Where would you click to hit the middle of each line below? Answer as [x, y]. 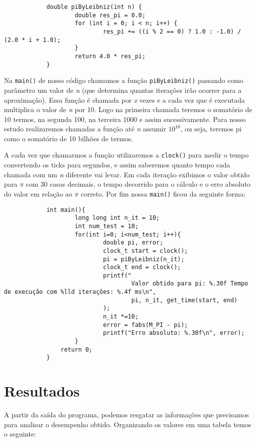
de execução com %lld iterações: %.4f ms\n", [80, 292]
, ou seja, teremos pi [211, 129]
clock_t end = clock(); [142, 267]
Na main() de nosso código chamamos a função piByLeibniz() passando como [124, 80]
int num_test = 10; [107, 226]
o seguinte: [20, 434]
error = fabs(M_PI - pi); [146, 325]
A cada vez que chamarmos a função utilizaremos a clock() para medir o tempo [126, 155]
